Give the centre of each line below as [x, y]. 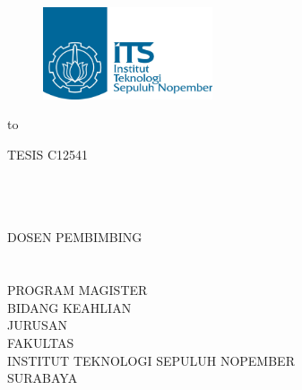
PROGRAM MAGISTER [78, 290]
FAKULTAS [41, 342]
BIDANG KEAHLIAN [69, 307]
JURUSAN [37, 325]
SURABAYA [43, 378]
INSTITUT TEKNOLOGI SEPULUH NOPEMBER [151, 360]
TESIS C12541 [48, 155]
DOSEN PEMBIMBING [75, 237]
